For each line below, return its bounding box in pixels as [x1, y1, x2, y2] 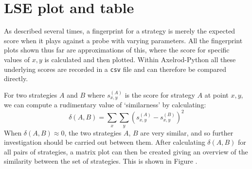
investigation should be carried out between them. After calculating [4, 137, 205, 147]
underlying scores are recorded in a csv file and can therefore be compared [4, 64, 227, 74]
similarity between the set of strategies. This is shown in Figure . [4, 156, 198, 166]
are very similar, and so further [140, 127, 234, 137]
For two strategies [4, 89, 57, 100]
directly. [4, 73, 28, 84]
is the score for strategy [125, 89, 195, 100]
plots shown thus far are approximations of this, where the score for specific [4, 45, 230, 55]
